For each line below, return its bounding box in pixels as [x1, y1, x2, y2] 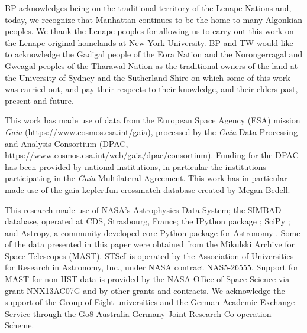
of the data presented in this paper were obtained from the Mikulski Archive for [5, 238, 295, 250]
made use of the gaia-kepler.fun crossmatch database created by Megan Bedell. [5, 183, 290, 195]
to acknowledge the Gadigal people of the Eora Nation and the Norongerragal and [5, 48, 303, 60]
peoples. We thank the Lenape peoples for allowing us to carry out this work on [5, 25, 294, 37]
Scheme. [5, 319, 34, 331]
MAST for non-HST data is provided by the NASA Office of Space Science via [5, 273, 290, 285]
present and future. [5, 94, 74, 106]
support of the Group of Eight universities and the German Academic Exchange [5, 296, 295, 308]
